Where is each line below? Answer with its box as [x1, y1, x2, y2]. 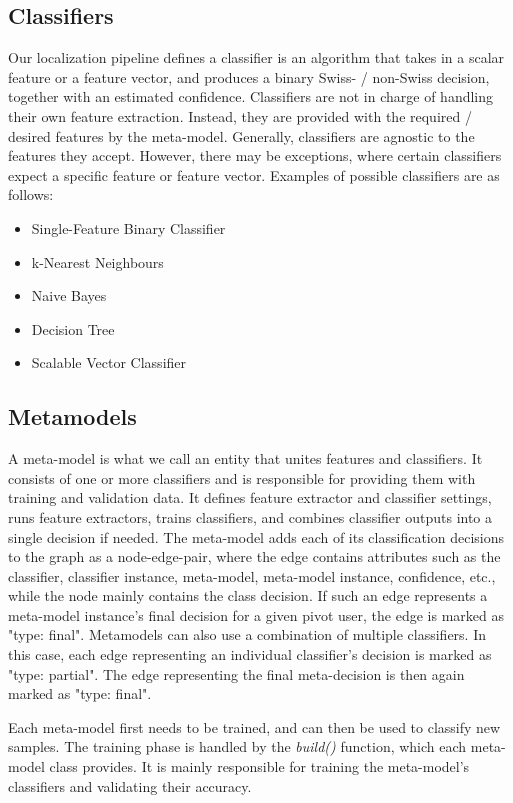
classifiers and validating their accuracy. [8, 775, 252, 796]
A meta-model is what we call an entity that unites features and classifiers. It [8, 448, 483, 469]
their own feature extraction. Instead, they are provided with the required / [8, 105, 472, 126]
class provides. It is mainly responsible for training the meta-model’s [49, 756, 470, 777]
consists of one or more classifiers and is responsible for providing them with [8, 467, 476, 488]
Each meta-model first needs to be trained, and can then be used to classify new [8, 716, 501, 737]
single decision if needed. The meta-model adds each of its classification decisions [8, 526, 505, 547]
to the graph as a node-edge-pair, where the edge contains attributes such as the [8, 546, 501, 567]
